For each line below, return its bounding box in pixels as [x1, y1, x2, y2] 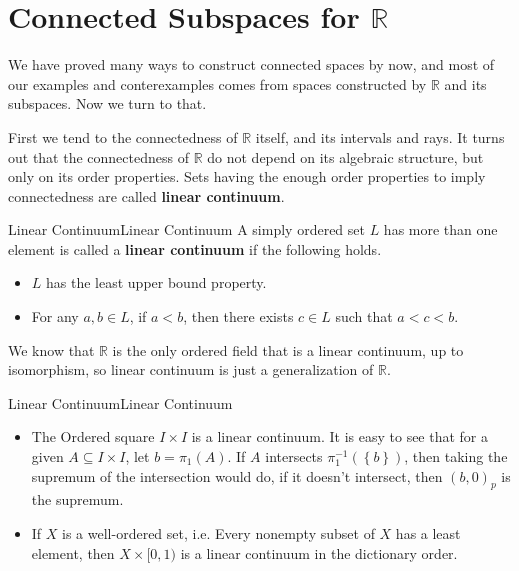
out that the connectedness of [8, 146, 189, 167]
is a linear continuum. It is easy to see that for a [191, 426, 489, 447]
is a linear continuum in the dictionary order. [180, 542, 458, 563]
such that [335, 306, 393, 327]
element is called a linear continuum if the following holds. [8, 238, 382, 259]
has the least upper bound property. [46, 272, 267, 293]
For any [31, 306, 79, 327]
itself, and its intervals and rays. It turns [255, 126, 505, 147]
